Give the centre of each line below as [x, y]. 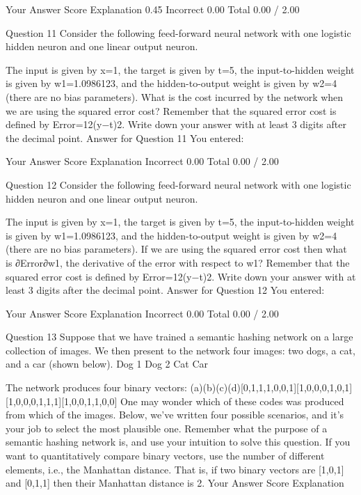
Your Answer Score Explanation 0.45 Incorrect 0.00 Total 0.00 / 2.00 [153, 9]
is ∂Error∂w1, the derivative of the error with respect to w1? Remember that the [178, 262]
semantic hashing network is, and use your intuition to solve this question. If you [178, 442]
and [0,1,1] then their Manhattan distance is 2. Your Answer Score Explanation [175, 483]
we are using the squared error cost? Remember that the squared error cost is [171, 110]
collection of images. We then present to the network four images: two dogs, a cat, [180, 350]
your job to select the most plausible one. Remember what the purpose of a [167, 428]
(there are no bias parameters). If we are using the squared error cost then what [176, 249]
